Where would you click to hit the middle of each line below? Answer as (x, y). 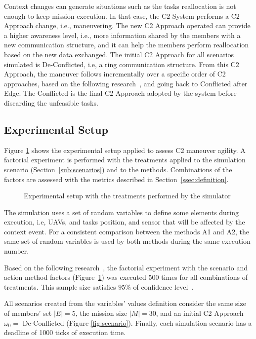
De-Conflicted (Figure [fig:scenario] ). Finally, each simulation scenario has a (137, 322)
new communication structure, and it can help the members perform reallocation (127, 45)
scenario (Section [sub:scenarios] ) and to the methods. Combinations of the (118, 169)
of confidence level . (163, 286)
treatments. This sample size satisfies (60, 286)
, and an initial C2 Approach (200, 313)
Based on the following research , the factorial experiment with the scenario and (126, 267)
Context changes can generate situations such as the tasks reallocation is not (120, 6)
